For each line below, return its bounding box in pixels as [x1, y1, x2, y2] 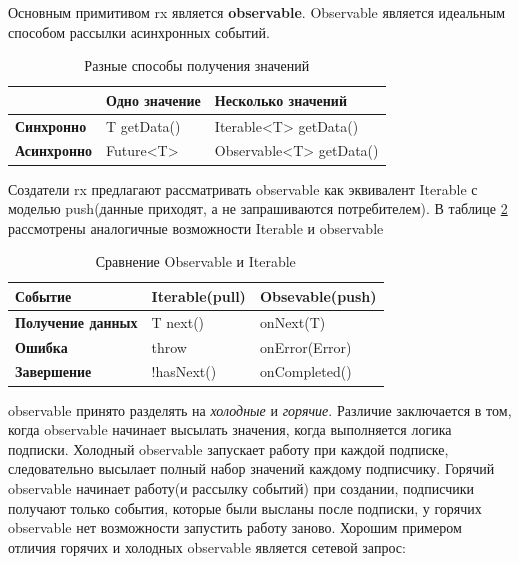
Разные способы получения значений [84, 55, 310, 76]
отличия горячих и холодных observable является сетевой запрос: [8, 536, 406, 557]
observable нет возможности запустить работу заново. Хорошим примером [8, 517, 462, 538]
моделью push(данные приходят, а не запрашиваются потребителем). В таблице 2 [8, 198, 508, 219]
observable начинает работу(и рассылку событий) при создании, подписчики [8, 477, 474, 498]
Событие [15, 285, 72, 306]
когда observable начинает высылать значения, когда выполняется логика [8, 419, 452, 440]
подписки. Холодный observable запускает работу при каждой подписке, [8, 438, 449, 459]
